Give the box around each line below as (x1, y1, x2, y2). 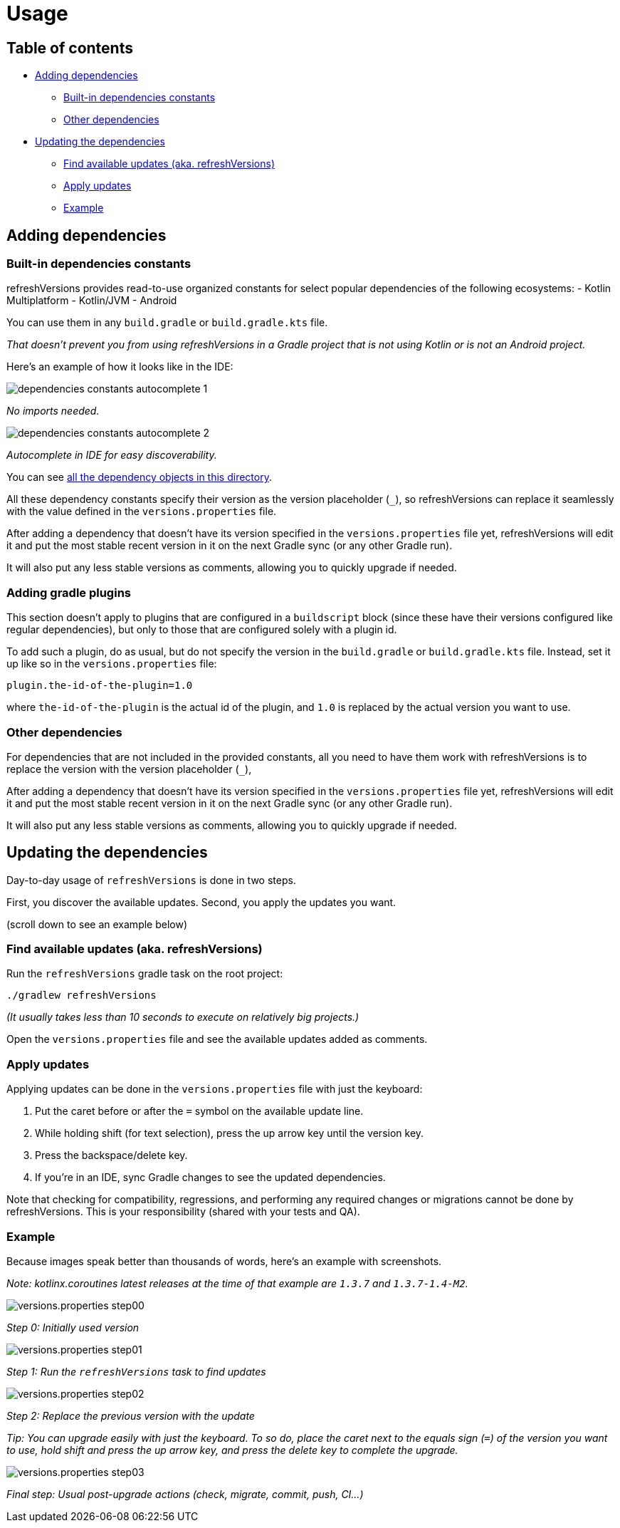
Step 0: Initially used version (6, 1321, 140, 1334)
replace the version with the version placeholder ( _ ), (6, 762, 252, 775)
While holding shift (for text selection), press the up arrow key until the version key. (35, 1127, 424, 1140)
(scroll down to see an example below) (6, 918, 188, 930)
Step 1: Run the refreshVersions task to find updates (6, 1365, 266, 1378)
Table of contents (6, 38, 133, 57)
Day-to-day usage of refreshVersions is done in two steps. (6, 873, 296, 886)
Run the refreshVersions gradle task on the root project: (6, 967, 283, 980)
